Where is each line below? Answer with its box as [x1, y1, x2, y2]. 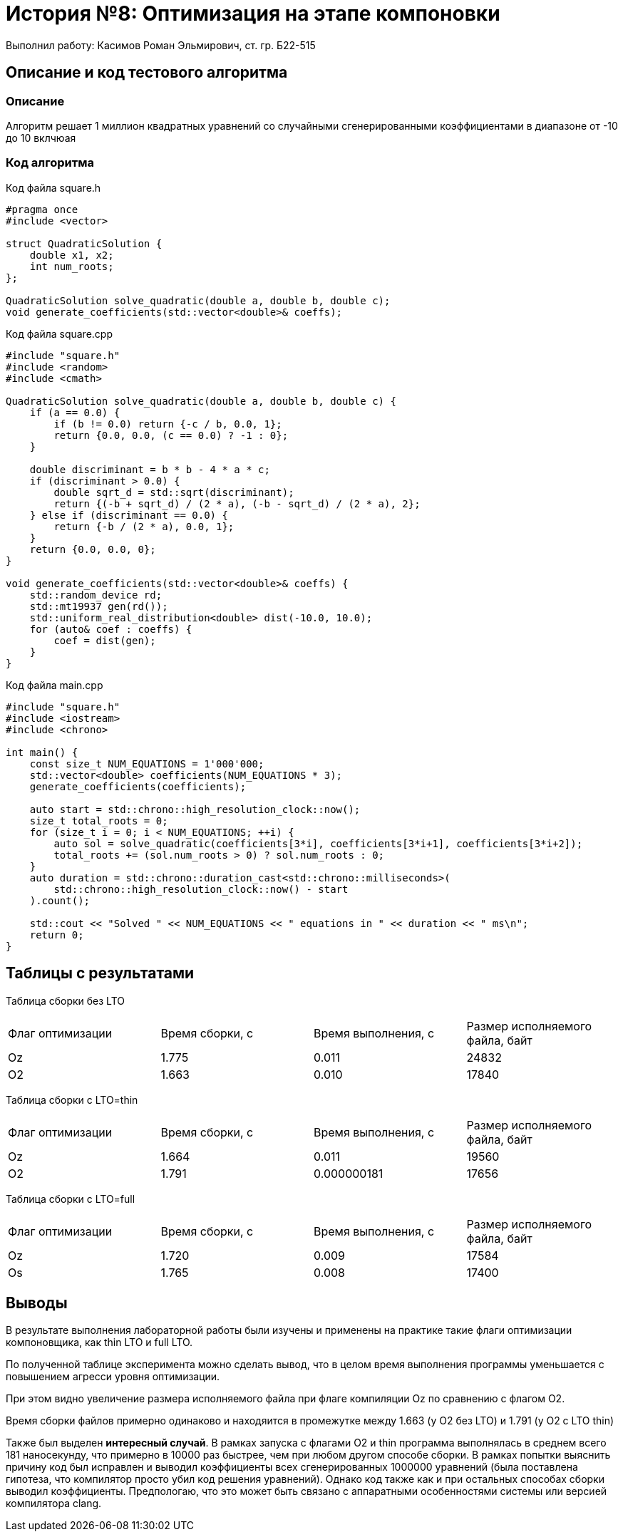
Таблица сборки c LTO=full [6, 1192, 135, 1205]
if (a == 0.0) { [29, 406, 120, 418]
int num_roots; [29, 260, 114, 272]
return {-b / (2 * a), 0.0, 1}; [53, 520, 235, 532]
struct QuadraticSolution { [6, 237, 163, 249]
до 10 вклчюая [6, 131, 76, 144]
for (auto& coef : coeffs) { [29, 623, 192, 635]
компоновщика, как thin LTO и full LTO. [6, 1336, 193, 1349]
